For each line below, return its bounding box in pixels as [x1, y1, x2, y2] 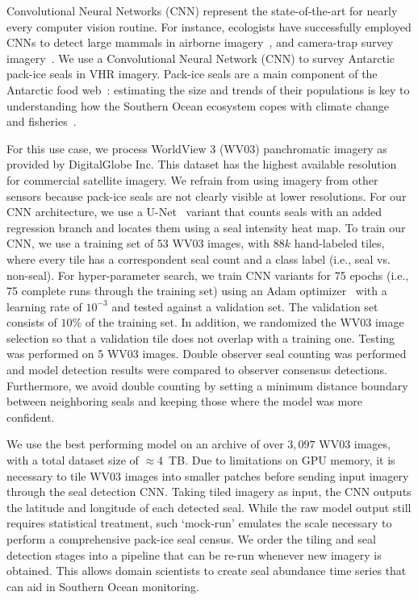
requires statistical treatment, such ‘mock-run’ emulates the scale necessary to [6, 515, 392, 531]
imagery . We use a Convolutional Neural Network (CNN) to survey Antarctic [6, 49, 395, 66]
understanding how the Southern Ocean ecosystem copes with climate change [6, 97, 390, 114]
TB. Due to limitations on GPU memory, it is [169, 452, 395, 469]
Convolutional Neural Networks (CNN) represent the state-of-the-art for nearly [6, 2, 398, 19]
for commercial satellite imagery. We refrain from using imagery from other [6, 171, 378, 188]
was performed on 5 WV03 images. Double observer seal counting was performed [6, 345, 407, 362]
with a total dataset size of [6, 452, 139, 469]
